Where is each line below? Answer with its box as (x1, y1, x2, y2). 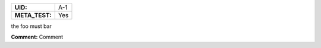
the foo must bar (11, 23, 52, 30)
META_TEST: (14, 11, 52, 19)
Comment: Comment (11, 33, 64, 41)
